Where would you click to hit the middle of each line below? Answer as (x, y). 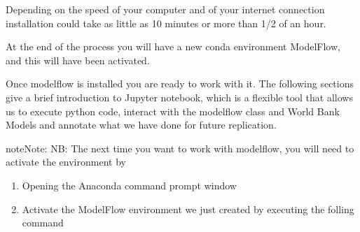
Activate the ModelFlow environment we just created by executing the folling (188, 209)
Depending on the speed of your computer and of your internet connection (165, 9)
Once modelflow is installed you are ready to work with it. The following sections (180, 84)
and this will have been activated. (78, 60)
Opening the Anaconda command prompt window (129, 185)
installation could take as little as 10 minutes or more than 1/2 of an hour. (166, 23)
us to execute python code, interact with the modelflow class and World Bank (173, 111)
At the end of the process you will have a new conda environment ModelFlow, (173, 46)
